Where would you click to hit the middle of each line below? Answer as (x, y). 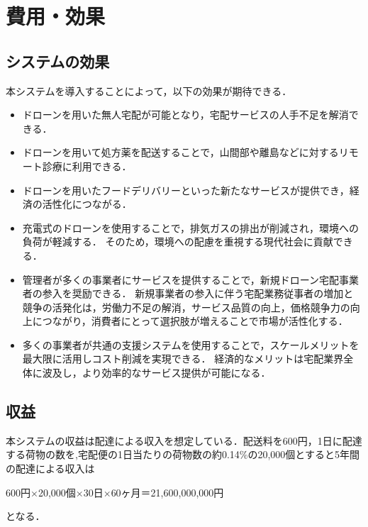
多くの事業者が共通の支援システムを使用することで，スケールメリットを (191, 344)
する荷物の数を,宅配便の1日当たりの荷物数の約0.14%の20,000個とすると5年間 (183, 454)
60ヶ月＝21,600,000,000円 (167, 492)
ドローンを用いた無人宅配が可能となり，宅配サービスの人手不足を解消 (185, 115)
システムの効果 (58, 61)
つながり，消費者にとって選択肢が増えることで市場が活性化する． (195, 321)
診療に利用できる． (87, 166)
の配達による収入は (50, 468)
